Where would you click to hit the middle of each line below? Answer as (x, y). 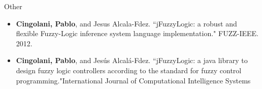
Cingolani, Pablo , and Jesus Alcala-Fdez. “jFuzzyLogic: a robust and (126, 23)
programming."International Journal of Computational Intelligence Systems (133, 80)
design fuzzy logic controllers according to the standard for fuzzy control (129, 70)
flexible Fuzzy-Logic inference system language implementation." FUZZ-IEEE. (137, 33)
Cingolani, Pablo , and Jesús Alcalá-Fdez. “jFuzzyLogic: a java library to (132, 60)
